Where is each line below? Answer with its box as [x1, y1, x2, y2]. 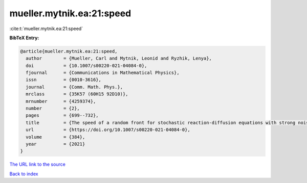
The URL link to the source [9, 161, 66, 168]
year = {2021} [26, 141, 85, 147]
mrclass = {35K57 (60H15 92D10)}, [26, 91, 128, 97]
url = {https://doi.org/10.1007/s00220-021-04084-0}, [26, 127, 190, 133]
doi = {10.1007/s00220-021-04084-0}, [26, 63, 147, 68]
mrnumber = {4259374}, [26, 98, 96, 104]
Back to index [9, 171, 38, 177]
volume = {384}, [26, 134, 85, 140]
